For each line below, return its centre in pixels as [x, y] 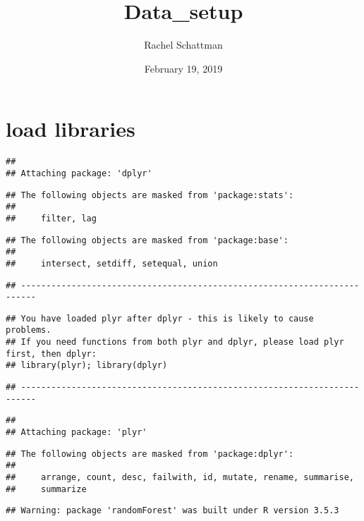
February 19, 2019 [183, 68]
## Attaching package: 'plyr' [77, 433]
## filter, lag [51, 218]
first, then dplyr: [51, 354]
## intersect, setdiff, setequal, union [112, 263]
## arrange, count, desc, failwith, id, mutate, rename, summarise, [180, 478]
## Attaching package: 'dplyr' [79, 173]
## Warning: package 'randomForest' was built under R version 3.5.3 [172, 511]
